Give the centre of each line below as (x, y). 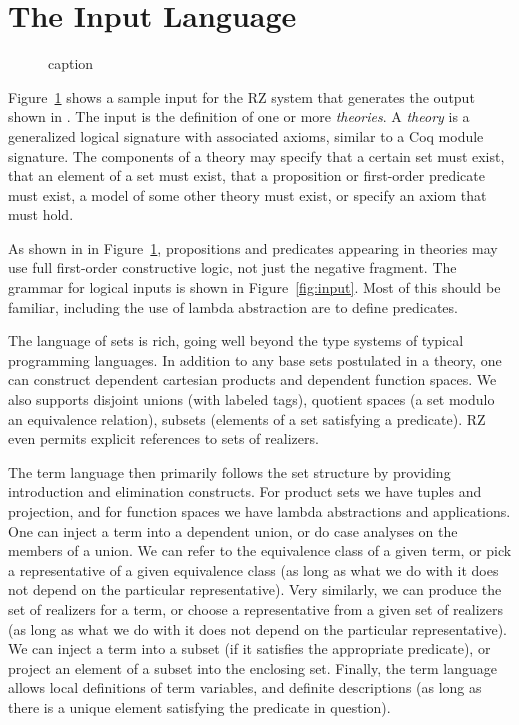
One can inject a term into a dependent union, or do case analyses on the (233, 530)
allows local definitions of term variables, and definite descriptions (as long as (245, 687)
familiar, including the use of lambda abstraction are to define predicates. (233, 306)
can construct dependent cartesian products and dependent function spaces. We (252, 379)
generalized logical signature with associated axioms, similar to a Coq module (246, 135)
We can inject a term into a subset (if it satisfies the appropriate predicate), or (249, 648)
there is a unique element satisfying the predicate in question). (199, 706)
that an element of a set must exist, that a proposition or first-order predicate (246, 175)
